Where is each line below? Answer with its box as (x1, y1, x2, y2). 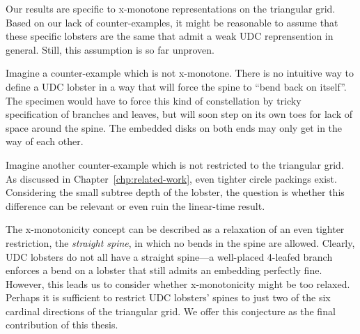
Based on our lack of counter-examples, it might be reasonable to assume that (6, 15, 338, 29)
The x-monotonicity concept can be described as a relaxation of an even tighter (6, 222, 345, 236)
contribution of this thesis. (6, 317, 118, 332)
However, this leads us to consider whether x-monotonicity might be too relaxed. (6, 276, 350, 291)
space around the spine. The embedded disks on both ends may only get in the (6, 120, 343, 135)
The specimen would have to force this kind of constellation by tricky (6, 93, 302, 107)
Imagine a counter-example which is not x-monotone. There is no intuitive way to (6, 66, 354, 80)
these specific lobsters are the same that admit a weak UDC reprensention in (6, 29, 334, 43)
